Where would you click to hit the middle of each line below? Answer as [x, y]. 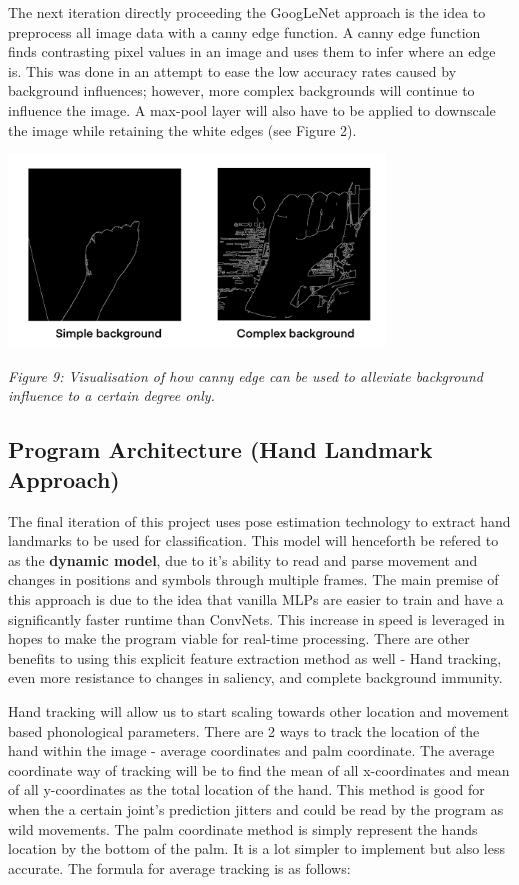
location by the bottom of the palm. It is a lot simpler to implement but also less [256, 848]
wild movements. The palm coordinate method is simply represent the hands [243, 828]
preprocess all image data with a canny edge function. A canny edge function [244, 31]
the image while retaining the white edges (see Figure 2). [182, 129]
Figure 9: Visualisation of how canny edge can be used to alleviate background [245, 375]
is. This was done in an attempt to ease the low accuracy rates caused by [232, 70]
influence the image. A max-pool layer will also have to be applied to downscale [252, 109]
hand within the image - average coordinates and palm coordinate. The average [251, 750]
